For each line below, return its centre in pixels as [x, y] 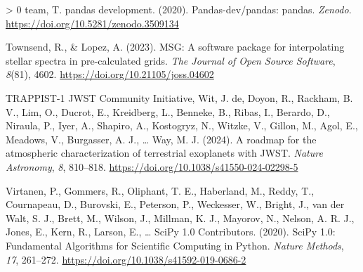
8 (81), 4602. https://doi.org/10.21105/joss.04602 [110, 74]
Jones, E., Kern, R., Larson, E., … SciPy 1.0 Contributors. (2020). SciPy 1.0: [171, 232]
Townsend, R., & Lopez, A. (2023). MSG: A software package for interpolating [175, 47]
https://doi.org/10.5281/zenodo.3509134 [92, 23]
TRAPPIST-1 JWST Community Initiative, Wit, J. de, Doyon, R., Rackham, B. [179, 97]
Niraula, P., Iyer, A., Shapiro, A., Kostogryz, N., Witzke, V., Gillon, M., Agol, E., [182, 125]
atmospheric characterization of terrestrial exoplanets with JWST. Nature [164, 153]
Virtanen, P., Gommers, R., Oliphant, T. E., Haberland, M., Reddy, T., [160, 190]
